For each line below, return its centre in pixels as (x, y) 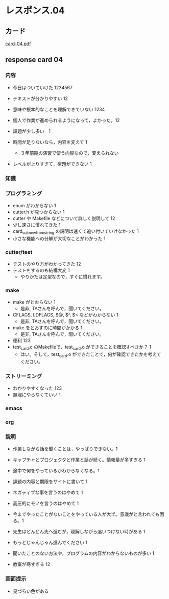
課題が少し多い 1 (32, 131)
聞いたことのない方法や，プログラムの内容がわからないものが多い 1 (83, 553)
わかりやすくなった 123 (37, 388)
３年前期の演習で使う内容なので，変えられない (69, 153)
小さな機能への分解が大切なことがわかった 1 (59, 238)
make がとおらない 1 (34, 302)
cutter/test (19, 252)
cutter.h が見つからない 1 (39, 212)
